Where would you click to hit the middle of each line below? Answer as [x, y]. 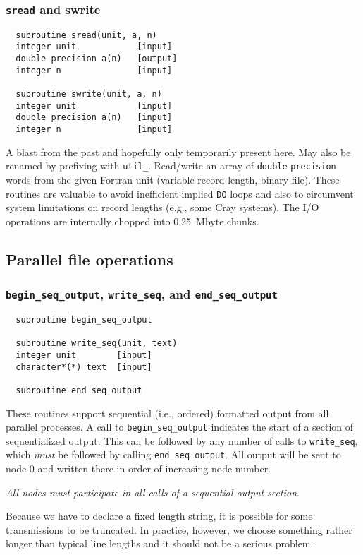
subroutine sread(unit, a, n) [86, 35]
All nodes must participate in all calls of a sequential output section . [153, 492]
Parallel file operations [90, 259]
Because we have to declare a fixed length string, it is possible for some [159, 516]
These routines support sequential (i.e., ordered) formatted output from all [167, 413]
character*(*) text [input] [84, 367]
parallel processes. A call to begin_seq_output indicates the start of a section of [180, 427]
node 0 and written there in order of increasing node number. [139, 469]
